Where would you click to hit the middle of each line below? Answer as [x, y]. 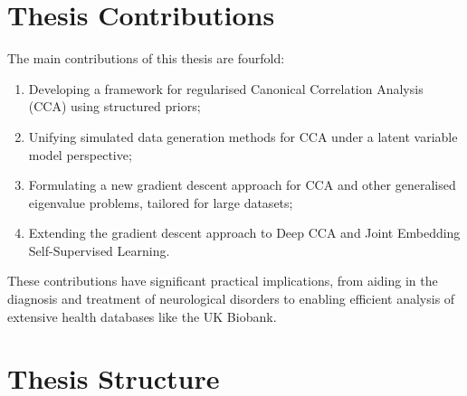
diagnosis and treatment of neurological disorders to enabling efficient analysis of [231, 299]
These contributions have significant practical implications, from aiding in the [223, 281]
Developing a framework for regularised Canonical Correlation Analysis [226, 88]
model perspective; [80, 154]
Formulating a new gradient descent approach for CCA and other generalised [242, 185]
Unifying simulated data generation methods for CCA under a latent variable [243, 136]
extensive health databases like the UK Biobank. [142, 316]
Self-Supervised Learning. [99, 250]
